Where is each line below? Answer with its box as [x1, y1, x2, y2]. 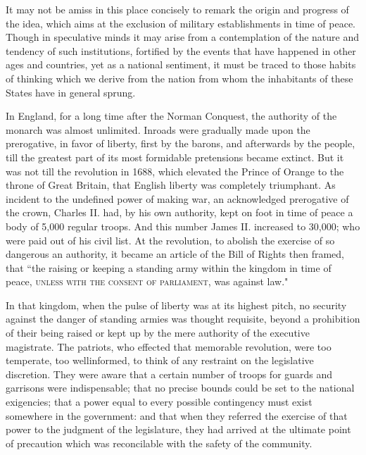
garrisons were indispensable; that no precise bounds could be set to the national [6, 380, 355, 395]
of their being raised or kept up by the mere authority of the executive [6, 325, 310, 340]
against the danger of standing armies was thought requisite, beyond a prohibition [6, 311, 360, 326]
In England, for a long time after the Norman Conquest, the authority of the [6, 108, 337, 123]
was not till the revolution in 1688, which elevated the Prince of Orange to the [6, 163, 344, 178]
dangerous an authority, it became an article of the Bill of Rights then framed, [6, 247, 344, 261]
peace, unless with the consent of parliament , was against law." [6, 274, 289, 289]
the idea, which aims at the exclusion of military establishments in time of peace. [6, 15, 355, 30]
